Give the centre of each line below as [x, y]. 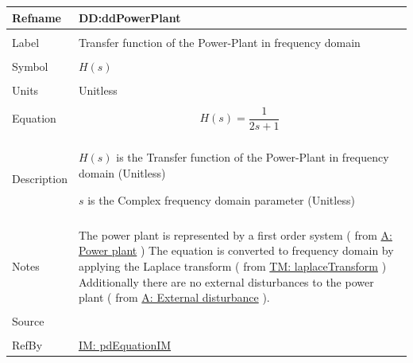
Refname [37, 17]
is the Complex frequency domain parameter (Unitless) [221, 199]
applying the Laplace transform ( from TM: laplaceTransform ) [232, 265]
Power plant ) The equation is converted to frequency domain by [236, 250]
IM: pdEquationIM [125, 345]
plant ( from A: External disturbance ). [174, 297]
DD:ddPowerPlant [129, 17]
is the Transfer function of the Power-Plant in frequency [253, 157]
